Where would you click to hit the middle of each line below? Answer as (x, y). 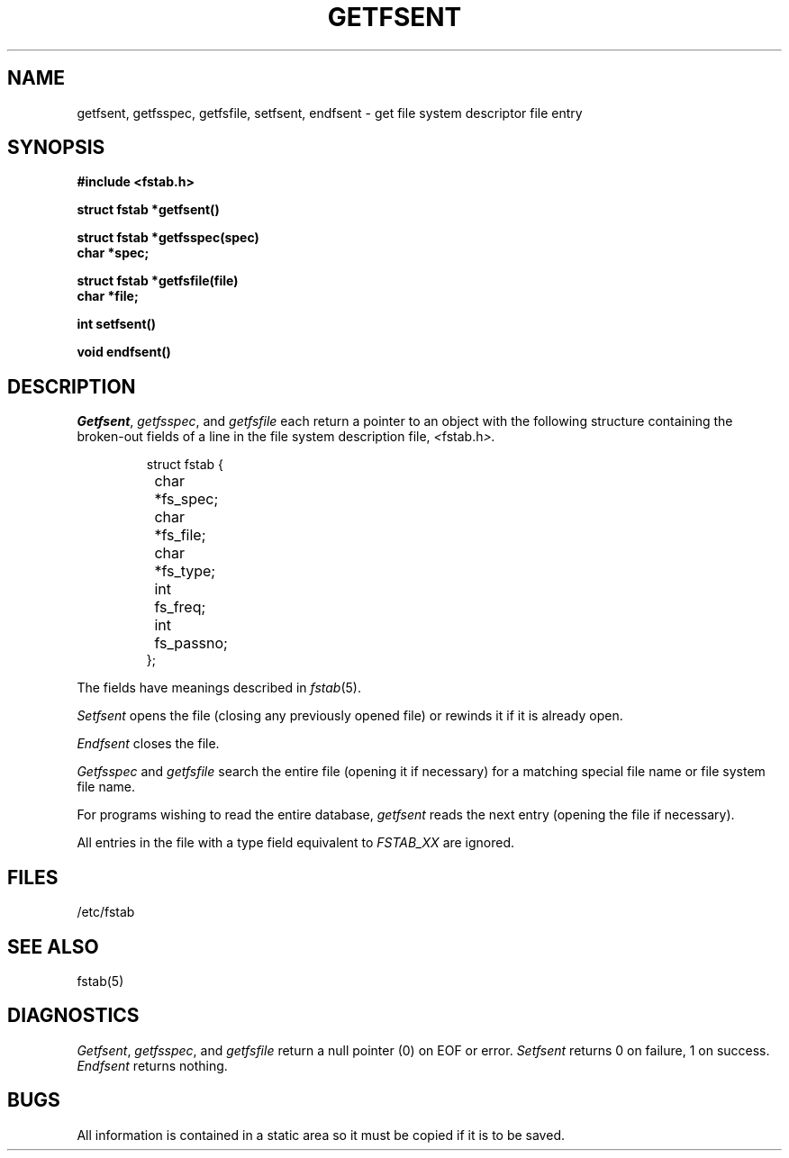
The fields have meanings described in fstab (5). (219, 688)
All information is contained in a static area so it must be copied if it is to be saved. (321, 1135)
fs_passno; (191, 643)
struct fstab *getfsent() (148, 210)
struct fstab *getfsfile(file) (158, 281)
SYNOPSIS (56, 148)
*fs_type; (185, 571)
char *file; (108, 296)
